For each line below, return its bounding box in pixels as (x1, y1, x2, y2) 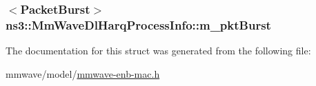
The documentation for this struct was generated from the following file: (6, 43, 311, 58)
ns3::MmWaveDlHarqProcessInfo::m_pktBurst (6, 16, 271, 33)
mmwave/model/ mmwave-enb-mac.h (6, 66, 160, 80)
